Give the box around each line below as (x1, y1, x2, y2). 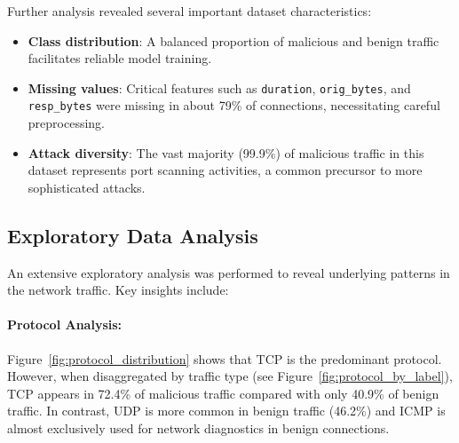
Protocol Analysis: (7, 315, 123, 334)
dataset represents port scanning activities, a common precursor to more (28, 161, 423, 179)
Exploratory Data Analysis (7, 221, 258, 249)
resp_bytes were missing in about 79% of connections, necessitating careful (28, 96, 440, 115)
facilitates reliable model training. (28, 49, 212, 67)
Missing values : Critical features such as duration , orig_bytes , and (28, 78, 411, 97)
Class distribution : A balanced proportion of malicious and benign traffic (28, 31, 439, 50)
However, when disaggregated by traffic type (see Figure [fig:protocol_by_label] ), (7, 367, 453, 385)
